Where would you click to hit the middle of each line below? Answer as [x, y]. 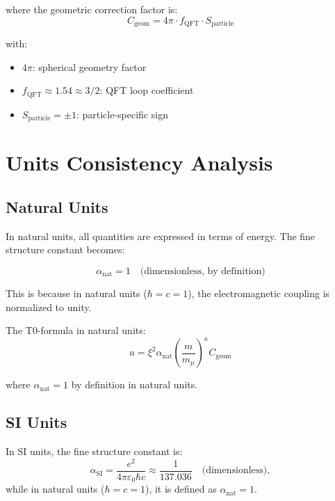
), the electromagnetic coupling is [259, 293]
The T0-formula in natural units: [76, 330]
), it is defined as [181, 489]
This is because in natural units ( [76, 293]
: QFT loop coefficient [147, 90]
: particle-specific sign [122, 114]
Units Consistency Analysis [139, 162]
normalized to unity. [49, 307]
